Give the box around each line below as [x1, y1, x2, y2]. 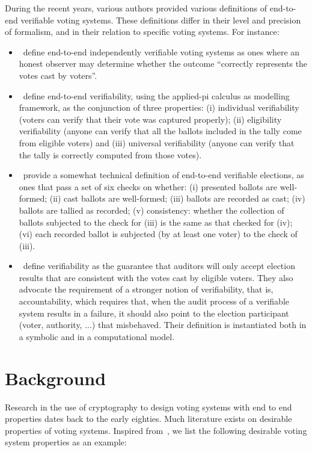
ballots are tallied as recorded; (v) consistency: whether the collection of [19, 203, 284, 216]
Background [5, 365, 106, 390]
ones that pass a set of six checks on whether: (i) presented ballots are [19, 180, 278, 193]
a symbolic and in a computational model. [19, 330, 175, 342]
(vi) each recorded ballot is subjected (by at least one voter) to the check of [19, 228, 298, 240]
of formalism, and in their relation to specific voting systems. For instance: [5, 25, 280, 38]
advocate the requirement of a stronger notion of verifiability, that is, [19, 283, 274, 296]
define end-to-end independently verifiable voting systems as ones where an [23, 45, 300, 58]
